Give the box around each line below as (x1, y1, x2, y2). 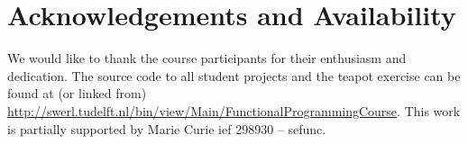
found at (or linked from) (7, 84, 147, 103)
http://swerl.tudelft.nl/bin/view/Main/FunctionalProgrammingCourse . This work (7, 101, 461, 120)
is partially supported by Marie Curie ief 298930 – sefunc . (7, 119, 326, 138)
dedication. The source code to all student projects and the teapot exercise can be (7, 66, 461, 85)
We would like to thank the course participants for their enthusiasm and (7, 49, 407, 67)
